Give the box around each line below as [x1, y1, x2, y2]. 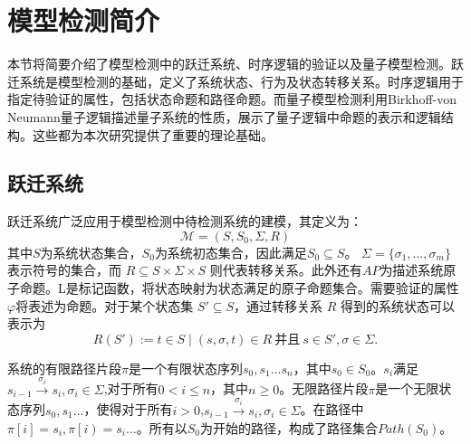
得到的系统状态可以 [341, 296, 456, 315]
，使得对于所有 [83, 400, 173, 419]
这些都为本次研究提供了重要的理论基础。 [32, 125, 274, 144]
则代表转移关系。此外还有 [209, 260, 362, 279]
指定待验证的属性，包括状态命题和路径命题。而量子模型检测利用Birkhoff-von [7, 90, 457, 109]
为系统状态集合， [40, 242, 142, 261]
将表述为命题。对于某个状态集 [15, 296, 194, 315]
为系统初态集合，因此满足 [154, 242, 307, 261]
